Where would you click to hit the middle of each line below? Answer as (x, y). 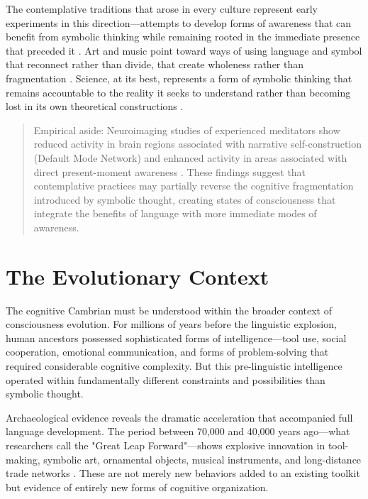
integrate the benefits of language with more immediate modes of (175, 213)
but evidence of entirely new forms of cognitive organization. (137, 487)
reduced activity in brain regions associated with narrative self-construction (198, 144)
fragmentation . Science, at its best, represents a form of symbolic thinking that (179, 78)
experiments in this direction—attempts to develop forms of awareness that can (179, 22)
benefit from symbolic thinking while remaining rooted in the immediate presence (183, 37)
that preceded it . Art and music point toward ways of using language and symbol (184, 50)
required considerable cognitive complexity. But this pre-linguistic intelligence (174, 366)
